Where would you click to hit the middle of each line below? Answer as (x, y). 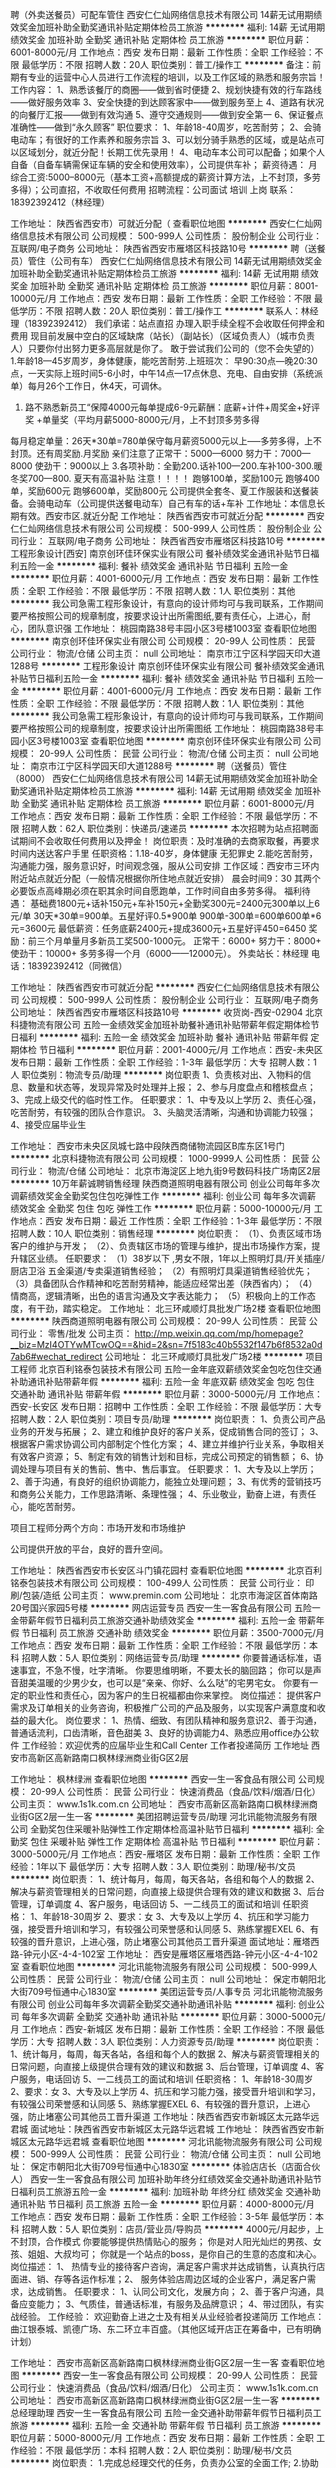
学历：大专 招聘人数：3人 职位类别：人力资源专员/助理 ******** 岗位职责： (166, 2041)
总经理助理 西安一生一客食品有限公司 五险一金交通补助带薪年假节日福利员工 (166, 2412)
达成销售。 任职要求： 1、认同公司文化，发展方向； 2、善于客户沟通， (172, 2291)
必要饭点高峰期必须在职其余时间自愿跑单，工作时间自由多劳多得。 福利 (156, 891)
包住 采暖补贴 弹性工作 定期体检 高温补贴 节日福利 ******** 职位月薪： (176, 1841)
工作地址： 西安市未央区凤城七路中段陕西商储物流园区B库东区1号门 (147, 1146)
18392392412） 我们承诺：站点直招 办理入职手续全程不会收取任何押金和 (176, 323)
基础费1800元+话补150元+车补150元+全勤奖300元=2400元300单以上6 (175, 903)
